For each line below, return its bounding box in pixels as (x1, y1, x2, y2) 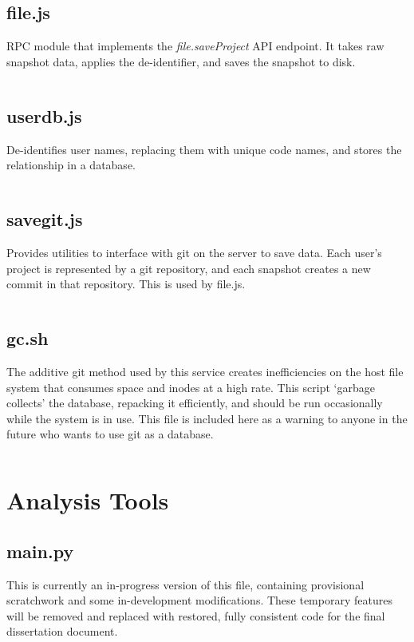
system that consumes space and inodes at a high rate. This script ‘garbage (6, 378, 375, 395)
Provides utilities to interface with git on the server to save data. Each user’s (6, 244, 382, 260)
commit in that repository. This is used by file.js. (6, 275, 246, 292)
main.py (6, 538, 74, 563)
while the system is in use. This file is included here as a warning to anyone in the (6, 410, 408, 426)
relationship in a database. (6, 157, 136, 173)
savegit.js (6, 207, 83, 232)
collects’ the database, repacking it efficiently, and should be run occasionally (6, 394, 383, 411)
